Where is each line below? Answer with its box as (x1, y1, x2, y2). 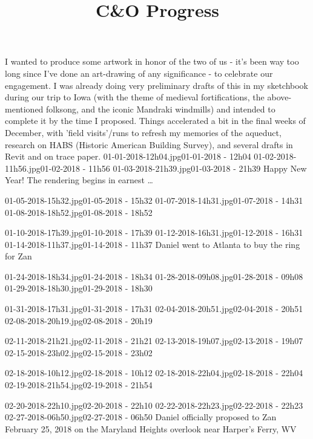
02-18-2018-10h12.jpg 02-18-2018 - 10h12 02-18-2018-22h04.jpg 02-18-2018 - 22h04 (5, 366, 303, 379)
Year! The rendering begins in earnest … (5, 174, 153, 186)
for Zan (5, 250, 32, 262)
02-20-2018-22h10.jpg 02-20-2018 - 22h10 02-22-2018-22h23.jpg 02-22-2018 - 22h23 (5, 398, 303, 411)
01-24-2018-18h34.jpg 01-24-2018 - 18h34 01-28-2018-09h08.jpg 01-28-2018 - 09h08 (5, 270, 303, 282)
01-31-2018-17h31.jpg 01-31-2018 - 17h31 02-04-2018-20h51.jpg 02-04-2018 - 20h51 (5, 302, 303, 315)
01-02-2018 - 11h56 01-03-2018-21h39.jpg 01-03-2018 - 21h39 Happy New (40, 161, 307, 174)
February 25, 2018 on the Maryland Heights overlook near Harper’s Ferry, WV (5, 422, 297, 435)
